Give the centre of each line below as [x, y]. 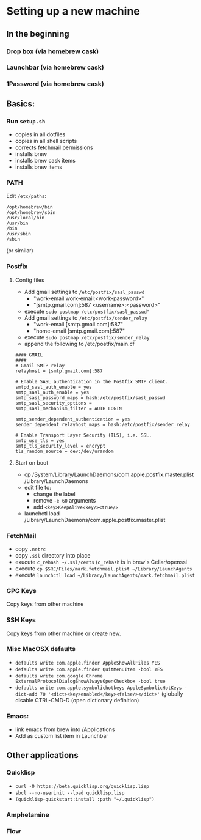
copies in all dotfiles [40, 134]
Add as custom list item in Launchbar [62, 736]
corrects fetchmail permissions [54, 147]
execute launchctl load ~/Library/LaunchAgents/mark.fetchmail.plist [105, 575]
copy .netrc [30, 549]
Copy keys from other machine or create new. [64, 633]
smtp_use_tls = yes [40, 440]
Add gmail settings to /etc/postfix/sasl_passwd [84, 292]
